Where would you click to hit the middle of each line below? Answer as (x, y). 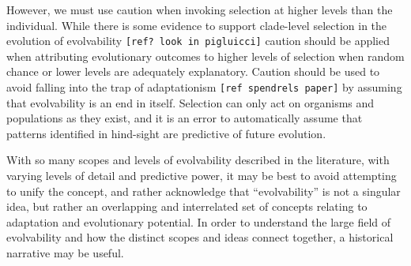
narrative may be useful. (65, 253)
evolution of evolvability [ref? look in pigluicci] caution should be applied (198, 41)
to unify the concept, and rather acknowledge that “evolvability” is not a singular (204, 191)
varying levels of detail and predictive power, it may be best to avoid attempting (202, 176)
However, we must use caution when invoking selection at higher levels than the (200, 9)
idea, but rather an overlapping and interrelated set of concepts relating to (187, 206)
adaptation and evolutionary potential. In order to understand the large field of (199, 221)
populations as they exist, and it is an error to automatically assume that (185, 118)
